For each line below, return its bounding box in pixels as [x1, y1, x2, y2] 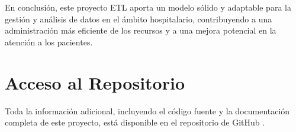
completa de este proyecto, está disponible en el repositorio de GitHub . [5, 116, 265, 128]
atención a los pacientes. [5, 35, 93, 48]
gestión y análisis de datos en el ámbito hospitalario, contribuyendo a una [5, 12, 272, 25]
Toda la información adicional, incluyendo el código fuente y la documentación [5, 104, 290, 117]
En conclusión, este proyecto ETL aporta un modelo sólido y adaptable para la [5, 1, 291, 13]
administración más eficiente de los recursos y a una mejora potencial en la [5, 24, 276, 37]
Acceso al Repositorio [5, 70, 185, 94]
